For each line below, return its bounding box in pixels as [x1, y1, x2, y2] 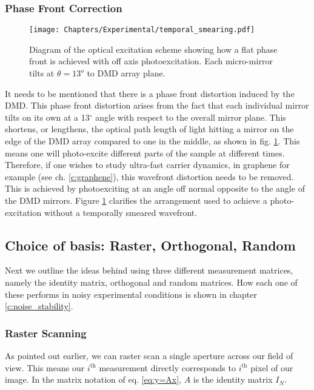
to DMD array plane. [87, 67, 165, 79]
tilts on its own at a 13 [5, 110, 90, 123]
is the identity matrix [193, 373, 273, 386]
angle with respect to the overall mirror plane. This [95, 110, 286, 123]
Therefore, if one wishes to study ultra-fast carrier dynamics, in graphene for [5, 158, 290, 171]
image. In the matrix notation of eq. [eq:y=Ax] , [5, 373, 181, 386]
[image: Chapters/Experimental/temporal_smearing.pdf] [29, 25, 255, 35]
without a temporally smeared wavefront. [44, 206, 198, 218]
